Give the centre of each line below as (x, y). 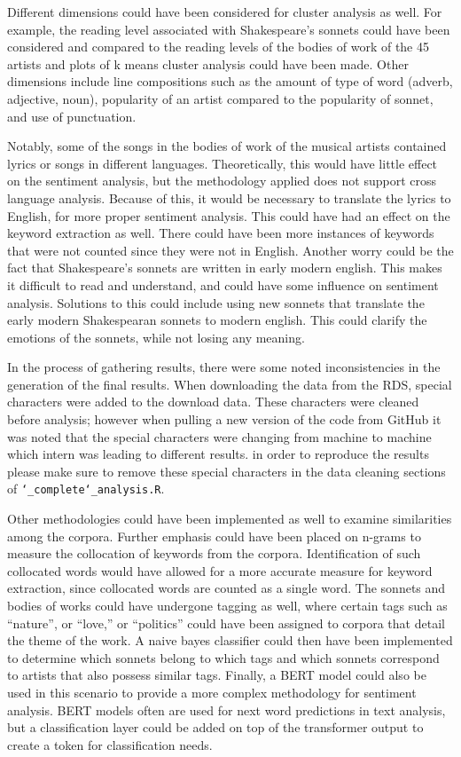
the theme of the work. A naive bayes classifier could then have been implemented (230, 640)
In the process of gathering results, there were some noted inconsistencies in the (224, 367)
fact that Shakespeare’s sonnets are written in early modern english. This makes (225, 268)
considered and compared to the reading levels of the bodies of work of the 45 (218, 47)
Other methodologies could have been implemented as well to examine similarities (230, 519)
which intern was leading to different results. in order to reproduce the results (218, 454)
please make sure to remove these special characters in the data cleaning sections (227, 471)
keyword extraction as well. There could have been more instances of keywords (221, 233)
